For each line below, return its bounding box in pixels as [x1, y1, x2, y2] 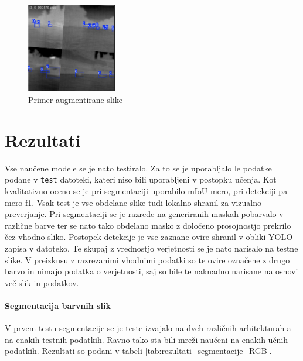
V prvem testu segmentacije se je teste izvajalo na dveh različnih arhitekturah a [5, 322, 291, 334]
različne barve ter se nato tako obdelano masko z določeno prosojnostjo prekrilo [5, 219, 291, 231]
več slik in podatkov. [5, 276, 79, 288]
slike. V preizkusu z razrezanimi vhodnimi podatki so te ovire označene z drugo [5, 253, 290, 266]
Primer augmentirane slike [28, 93, 122, 105]
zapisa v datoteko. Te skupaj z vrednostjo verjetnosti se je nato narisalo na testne [5, 242, 298, 254]
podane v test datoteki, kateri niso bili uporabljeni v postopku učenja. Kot [5, 173, 277, 185]
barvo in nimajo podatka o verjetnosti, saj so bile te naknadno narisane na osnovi [5, 265, 298, 277]
